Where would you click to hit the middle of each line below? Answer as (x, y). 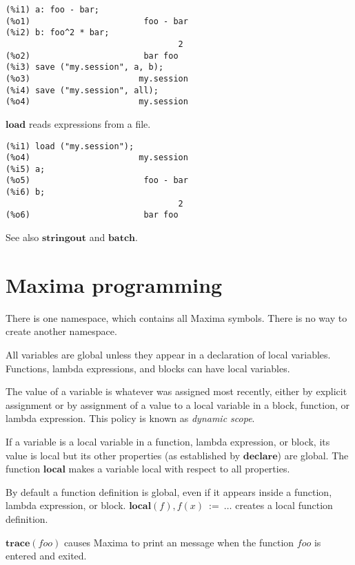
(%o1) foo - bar (97, 21)
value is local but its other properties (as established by (123, 455)
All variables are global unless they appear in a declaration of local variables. (168, 354)
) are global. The (313, 455)
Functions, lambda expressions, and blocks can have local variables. (148, 368)
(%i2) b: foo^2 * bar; (58, 33)
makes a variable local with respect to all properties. (179, 469)
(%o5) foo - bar (97, 181)
